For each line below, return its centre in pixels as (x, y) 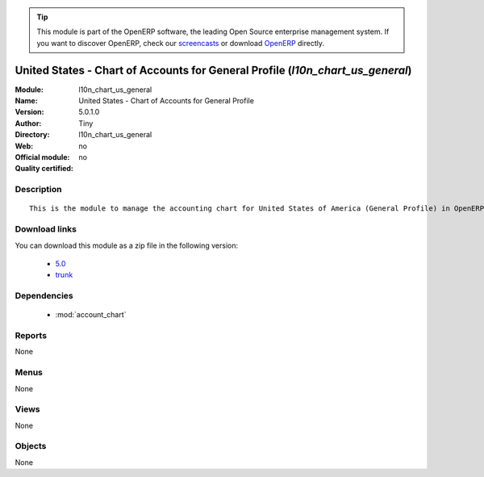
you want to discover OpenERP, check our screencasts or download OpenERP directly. (181, 43)
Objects (31, 446)
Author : (28, 123)
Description (38, 190)
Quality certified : (44, 169)
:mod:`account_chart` (91, 315)
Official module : (42, 157)
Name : (26, 101)
